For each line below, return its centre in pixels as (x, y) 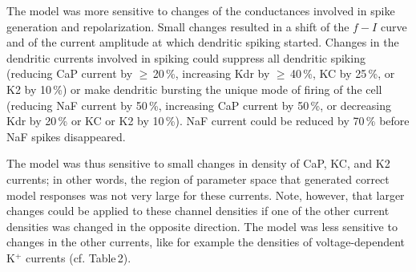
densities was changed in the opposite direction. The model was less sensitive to (202, 226)
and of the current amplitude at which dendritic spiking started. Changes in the (203, 42)
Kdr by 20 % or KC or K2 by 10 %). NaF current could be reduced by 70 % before (208, 121)
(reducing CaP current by (70, 73)
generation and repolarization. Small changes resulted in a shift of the (178, 26)
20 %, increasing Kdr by (211, 73)
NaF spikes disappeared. (66, 136)
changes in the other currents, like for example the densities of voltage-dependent (206, 242)
